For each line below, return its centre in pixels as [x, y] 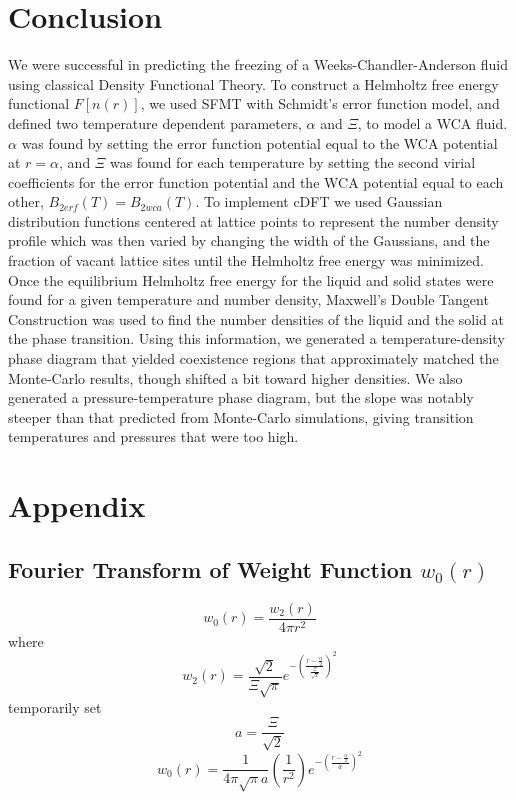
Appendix [77, 505]
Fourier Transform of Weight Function [210, 568]
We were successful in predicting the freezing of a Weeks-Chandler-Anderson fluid [258, 64]
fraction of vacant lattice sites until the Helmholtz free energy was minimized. [246, 260]
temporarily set [55, 706]
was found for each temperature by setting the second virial [292, 162]
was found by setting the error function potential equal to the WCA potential [259, 142]
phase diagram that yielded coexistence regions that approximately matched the [253, 358]
